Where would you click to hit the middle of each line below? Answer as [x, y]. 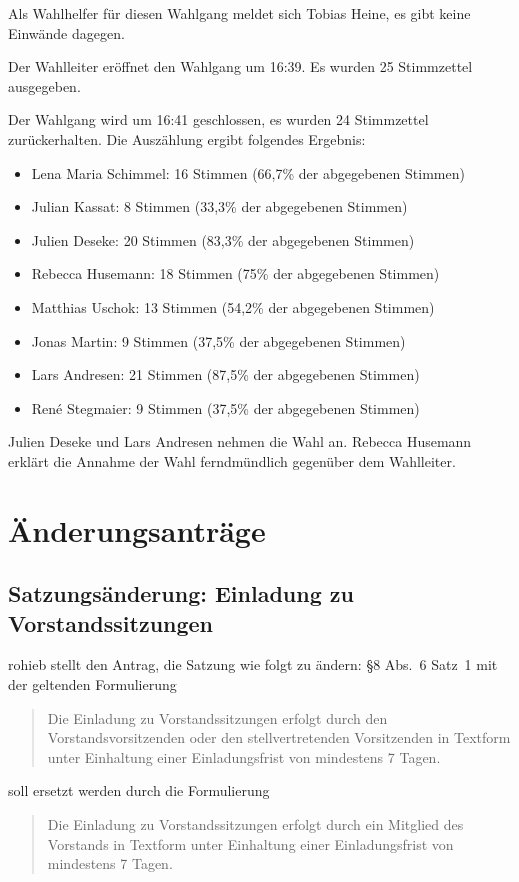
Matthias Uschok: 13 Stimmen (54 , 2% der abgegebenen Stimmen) [233, 306]
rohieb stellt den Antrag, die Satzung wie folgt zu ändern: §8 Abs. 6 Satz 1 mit [253, 664]
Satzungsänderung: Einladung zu [181, 593]
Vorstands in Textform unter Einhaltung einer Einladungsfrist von [250, 843]
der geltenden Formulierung [92, 684]
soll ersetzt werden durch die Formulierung [139, 790]
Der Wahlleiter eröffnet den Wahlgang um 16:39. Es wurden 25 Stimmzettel [240, 66]
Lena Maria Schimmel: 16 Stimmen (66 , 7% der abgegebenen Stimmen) [248, 172]
